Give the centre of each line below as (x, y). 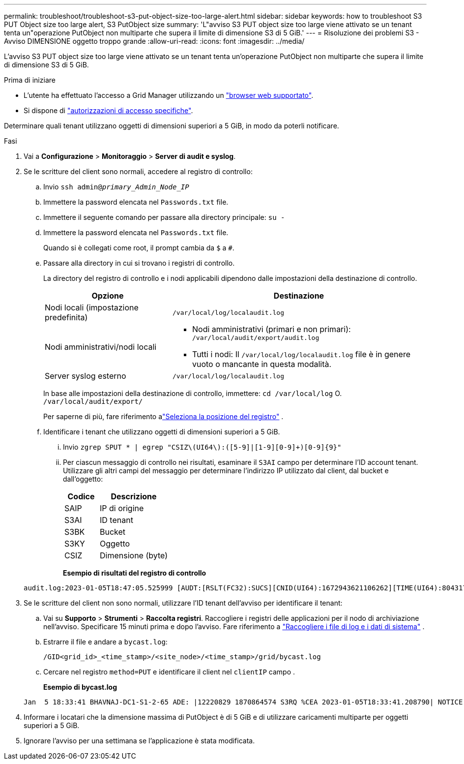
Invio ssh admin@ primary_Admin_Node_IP (116, 187)
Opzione (108, 296)
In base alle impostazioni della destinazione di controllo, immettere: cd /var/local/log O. (193, 393)
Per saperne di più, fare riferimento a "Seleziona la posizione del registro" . (163, 416)
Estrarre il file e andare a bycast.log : (105, 642)
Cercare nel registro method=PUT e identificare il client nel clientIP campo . (169, 672)
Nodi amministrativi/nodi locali (101, 347)
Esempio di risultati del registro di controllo (135, 573)
